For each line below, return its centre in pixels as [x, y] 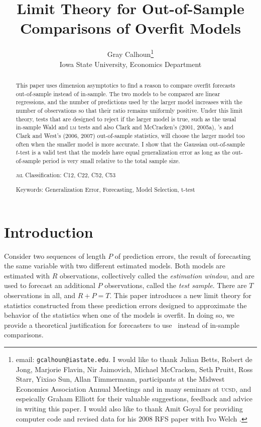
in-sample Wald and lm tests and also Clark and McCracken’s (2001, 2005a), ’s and [125, 127]
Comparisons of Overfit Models [130, 28]
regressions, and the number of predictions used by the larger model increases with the [129, 102]
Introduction [49, 231]
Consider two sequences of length [55, 256]
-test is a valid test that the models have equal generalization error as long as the [124, 152]
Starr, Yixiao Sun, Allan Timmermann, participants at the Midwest [120, 379]
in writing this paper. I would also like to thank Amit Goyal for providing [129, 408]
